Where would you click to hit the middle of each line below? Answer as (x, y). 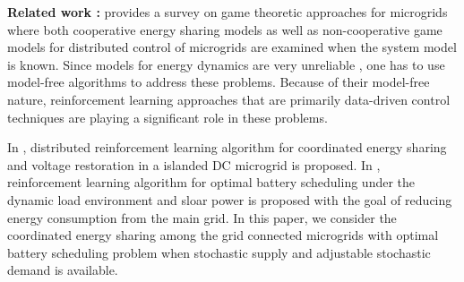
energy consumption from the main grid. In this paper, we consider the (202, 217)
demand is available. (63, 270)
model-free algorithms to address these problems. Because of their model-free (219, 82)
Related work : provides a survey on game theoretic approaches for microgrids (228, 12)
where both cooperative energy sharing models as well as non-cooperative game (225, 29)
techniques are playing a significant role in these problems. (168, 117)
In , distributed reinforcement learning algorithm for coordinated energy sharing (227, 147)
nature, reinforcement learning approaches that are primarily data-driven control (229, 99)
